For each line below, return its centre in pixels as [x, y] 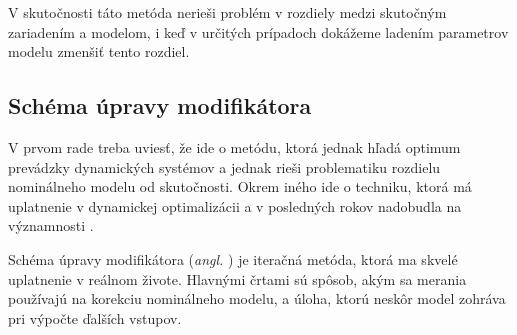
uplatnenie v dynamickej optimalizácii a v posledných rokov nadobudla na [235, 205]
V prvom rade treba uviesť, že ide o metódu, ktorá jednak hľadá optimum [234, 146]
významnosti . [51, 225]
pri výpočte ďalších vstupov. [95, 317]
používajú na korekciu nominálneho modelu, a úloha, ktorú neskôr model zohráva [257, 298]
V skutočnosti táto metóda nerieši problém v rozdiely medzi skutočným [227, 12]
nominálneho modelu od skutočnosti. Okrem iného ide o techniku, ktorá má [240, 186]
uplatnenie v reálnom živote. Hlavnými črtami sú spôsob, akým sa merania [237, 278]
